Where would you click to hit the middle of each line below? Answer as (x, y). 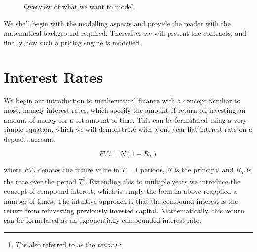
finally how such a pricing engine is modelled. (73, 42)
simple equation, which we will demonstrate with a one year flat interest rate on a (128, 129)
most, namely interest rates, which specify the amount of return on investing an (125, 110)
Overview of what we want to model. (80, 6)
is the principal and (204, 170)
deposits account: (30, 139)
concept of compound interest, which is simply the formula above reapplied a (121, 191)
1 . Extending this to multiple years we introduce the (161, 181)
